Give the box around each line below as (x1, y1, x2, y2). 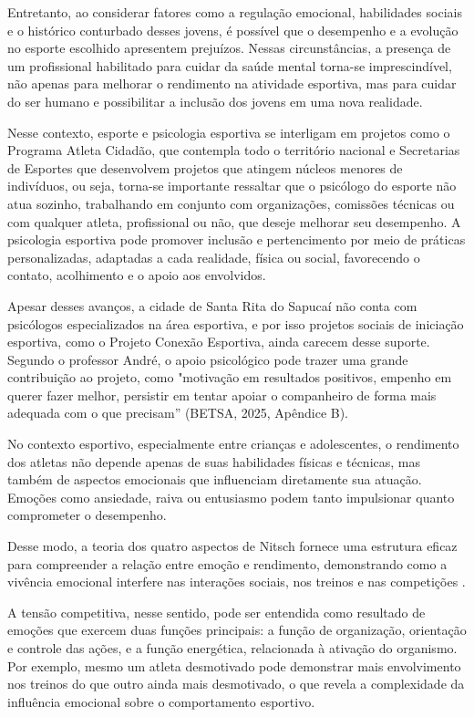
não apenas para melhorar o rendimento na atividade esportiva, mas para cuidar (7, 74, 457, 93)
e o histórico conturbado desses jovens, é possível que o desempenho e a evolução (7, 20, 459, 39)
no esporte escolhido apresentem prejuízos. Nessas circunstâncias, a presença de (7, 38, 451, 57)
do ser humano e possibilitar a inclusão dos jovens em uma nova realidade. (7, 91, 423, 110)
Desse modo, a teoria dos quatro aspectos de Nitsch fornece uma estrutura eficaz (7, 536, 458, 556)
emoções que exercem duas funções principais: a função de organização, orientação (7, 620, 467, 639)
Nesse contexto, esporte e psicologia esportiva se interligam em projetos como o (7, 122, 450, 141)
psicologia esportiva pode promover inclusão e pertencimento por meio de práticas (7, 230, 466, 249)
